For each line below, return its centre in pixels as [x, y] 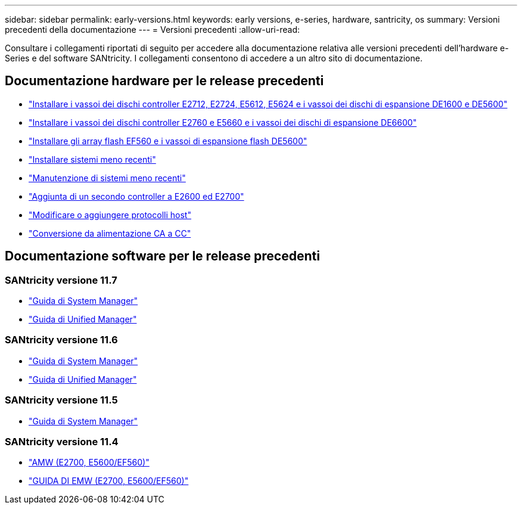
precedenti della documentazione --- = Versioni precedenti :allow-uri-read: [152, 30]
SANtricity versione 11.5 [61, 400]
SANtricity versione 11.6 [61, 340]
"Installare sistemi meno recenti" [92, 159]
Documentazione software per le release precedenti [162, 256]
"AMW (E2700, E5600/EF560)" [89, 463]
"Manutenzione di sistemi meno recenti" [107, 178]
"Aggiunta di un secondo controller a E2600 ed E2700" [136, 196]
